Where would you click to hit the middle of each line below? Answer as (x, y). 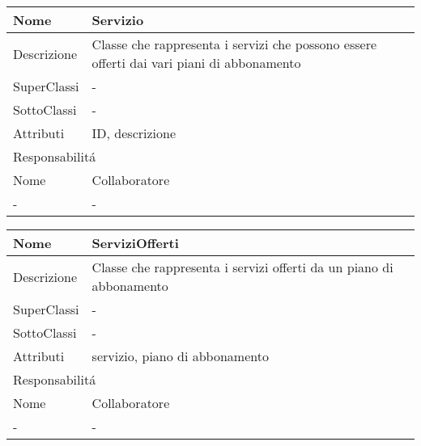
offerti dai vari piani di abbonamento (196, 63)
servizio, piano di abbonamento (180, 356)
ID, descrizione (134, 133)
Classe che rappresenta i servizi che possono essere (234, 44)
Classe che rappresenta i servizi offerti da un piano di (242, 267)
